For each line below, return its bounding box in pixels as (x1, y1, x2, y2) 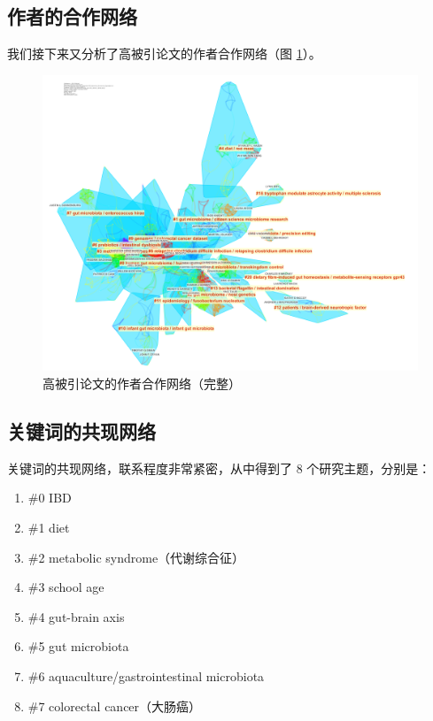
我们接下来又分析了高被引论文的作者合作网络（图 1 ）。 (7, 44, 321, 63)
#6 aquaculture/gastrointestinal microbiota (27, 666, 265, 685)
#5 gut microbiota (27, 637, 129, 656)
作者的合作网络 (7, 3, 137, 30)
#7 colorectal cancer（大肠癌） (27, 696, 202, 715)
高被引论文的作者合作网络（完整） (43, 373, 241, 392)
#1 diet (27, 518, 70, 536)
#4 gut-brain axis (27, 607, 125, 625)
